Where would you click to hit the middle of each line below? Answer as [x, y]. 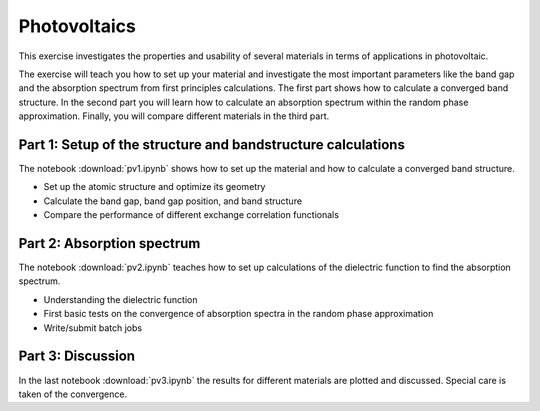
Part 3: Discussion [76, 356]
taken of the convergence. [73, 394]
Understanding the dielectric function [120, 299]
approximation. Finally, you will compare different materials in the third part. [174, 116]
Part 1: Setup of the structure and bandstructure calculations [211, 144]
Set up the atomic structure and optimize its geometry [154, 187]
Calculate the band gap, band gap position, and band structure [173, 201]
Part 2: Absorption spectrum [109, 243]
